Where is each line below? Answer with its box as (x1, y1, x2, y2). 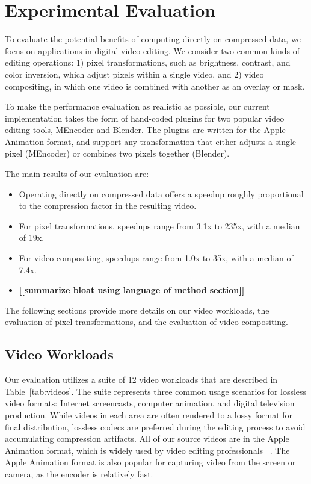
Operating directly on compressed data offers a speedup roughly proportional (19, 187, 304, 200)
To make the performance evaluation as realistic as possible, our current (5, 100, 270, 113)
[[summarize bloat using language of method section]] (19, 284, 245, 296)
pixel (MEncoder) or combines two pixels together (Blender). (5, 147, 230, 160)
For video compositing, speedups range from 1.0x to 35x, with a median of (19, 252, 294, 264)
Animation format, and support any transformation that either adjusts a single (5, 135, 297, 147)
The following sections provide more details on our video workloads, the (5, 303, 269, 316)
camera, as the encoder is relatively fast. (5, 467, 153, 480)
